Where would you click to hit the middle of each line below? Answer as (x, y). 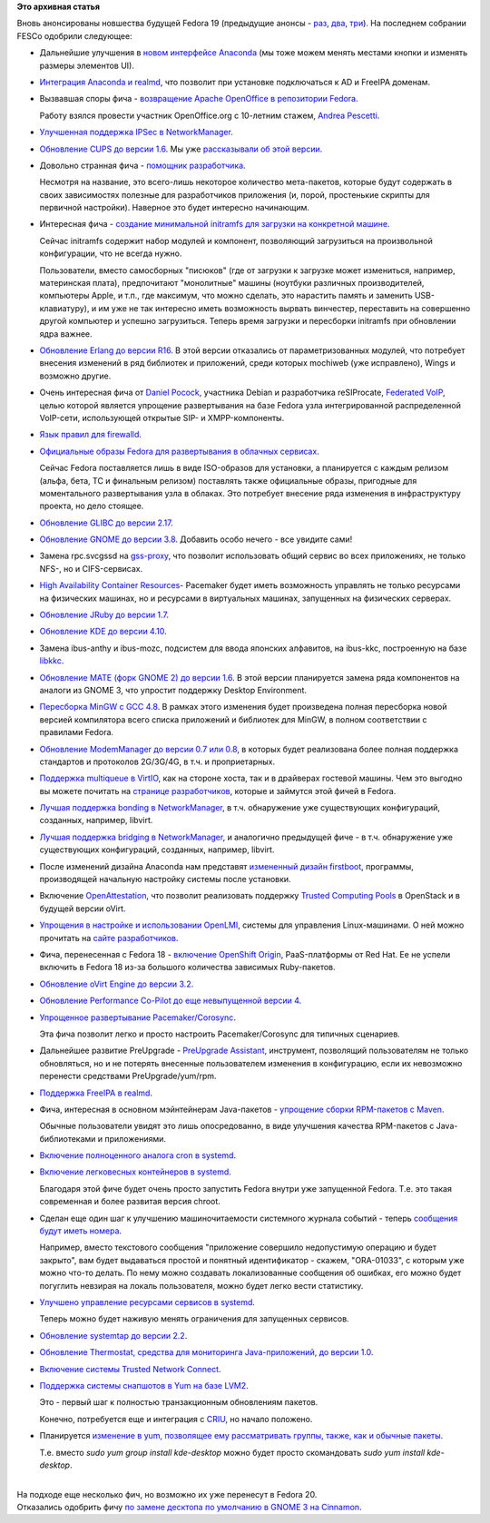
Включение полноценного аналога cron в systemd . (137, 1155)
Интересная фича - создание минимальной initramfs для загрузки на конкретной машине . (215, 224)
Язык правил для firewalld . (91, 435)
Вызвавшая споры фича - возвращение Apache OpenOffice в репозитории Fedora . (199, 99)
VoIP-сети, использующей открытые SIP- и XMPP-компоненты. (162, 418)
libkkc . (52, 661)
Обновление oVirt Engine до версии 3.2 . (117, 984)
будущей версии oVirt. (83, 909)
